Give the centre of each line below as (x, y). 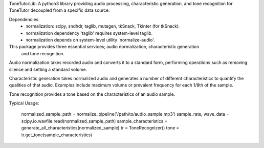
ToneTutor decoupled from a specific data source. (59, 10)
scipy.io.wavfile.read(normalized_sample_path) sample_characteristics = (94, 121)
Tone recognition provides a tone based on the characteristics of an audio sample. (92, 94)
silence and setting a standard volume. (48, 69)
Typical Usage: (24, 103)
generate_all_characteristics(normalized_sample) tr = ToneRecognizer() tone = (100, 128)
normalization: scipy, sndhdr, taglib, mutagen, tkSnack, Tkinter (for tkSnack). (103, 26)
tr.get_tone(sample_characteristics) (57, 135)
